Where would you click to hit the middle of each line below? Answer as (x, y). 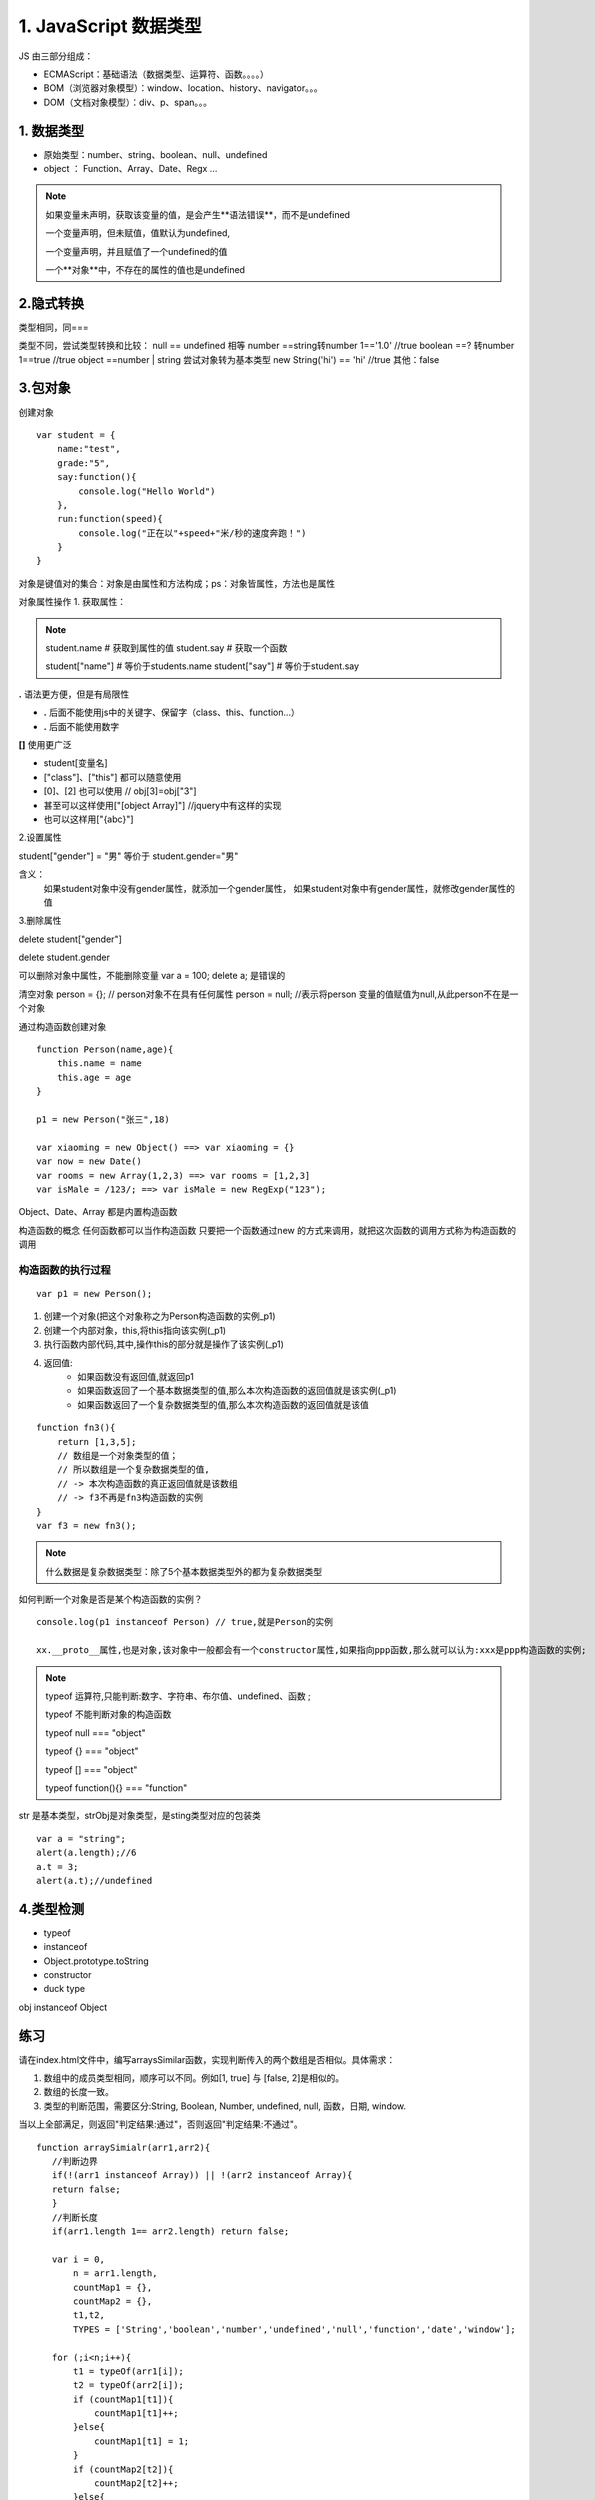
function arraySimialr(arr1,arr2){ (123, 2147)
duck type (64, 1989)
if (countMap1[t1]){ (123, 2399)
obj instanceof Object (63, 2007)
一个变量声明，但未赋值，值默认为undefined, (137, 233)
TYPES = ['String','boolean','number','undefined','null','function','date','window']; (295, 2329)
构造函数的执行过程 (65, 1270)
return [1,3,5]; (96, 1441)
